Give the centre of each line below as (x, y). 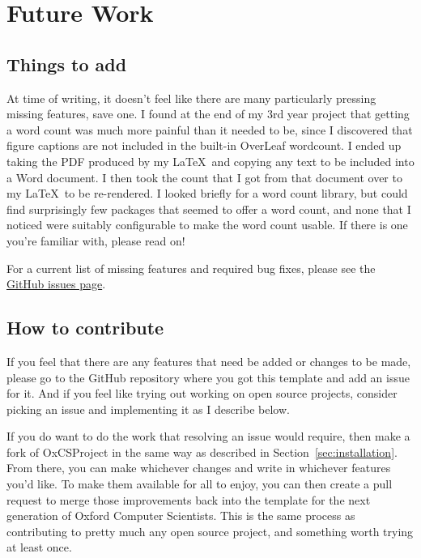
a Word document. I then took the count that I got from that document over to (204, 177)
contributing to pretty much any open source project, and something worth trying (210, 531)
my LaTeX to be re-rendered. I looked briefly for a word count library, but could (207, 193)
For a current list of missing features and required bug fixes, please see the (191, 268)
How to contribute (85, 328)
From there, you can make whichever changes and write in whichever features (199, 468)
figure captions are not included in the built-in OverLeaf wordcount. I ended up (204, 145)
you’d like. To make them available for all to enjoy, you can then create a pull (200, 484)
